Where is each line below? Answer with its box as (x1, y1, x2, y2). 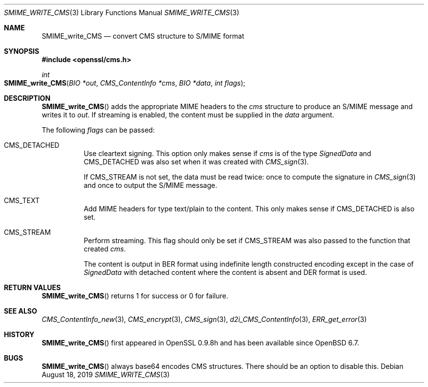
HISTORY (4, 330, 35, 339)
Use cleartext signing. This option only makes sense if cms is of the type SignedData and (84, 149, 371, 158)
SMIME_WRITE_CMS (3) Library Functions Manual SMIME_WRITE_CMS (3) (4, 8, 239, 17)
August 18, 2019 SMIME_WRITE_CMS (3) (42, 370, 170, 379)
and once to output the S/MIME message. (84, 181, 217, 189)
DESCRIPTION (4, 94, 51, 102)
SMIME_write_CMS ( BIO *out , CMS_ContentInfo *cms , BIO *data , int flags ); (4, 79, 246, 87)
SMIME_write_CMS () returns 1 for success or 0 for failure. (42, 292, 228, 300)
